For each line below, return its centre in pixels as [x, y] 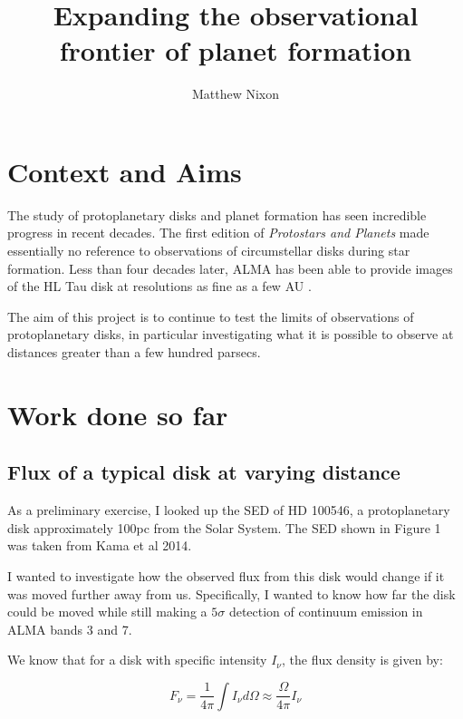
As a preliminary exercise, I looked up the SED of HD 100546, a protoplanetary [229, 510]
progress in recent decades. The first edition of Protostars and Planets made [218, 233]
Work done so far [118, 414]
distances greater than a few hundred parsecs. [134, 352]
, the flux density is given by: [362, 660]
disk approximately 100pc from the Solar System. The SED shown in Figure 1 [224, 527]
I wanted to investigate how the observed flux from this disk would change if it [226, 575]
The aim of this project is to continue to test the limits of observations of [211, 316]
